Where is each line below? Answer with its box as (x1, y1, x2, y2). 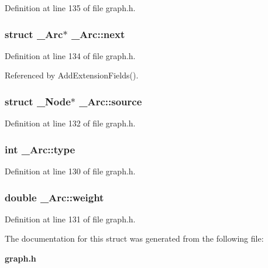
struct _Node (5, 94, 71, 108)
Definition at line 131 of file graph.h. (5, 212, 136, 225)
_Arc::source (79, 94, 142, 108)
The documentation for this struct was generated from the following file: (5, 232, 264, 245)
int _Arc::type (5, 142, 75, 156)
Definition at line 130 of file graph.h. (5, 165, 136, 177)
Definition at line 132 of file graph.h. (5, 117, 136, 129)
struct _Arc (5, 26, 63, 41)
